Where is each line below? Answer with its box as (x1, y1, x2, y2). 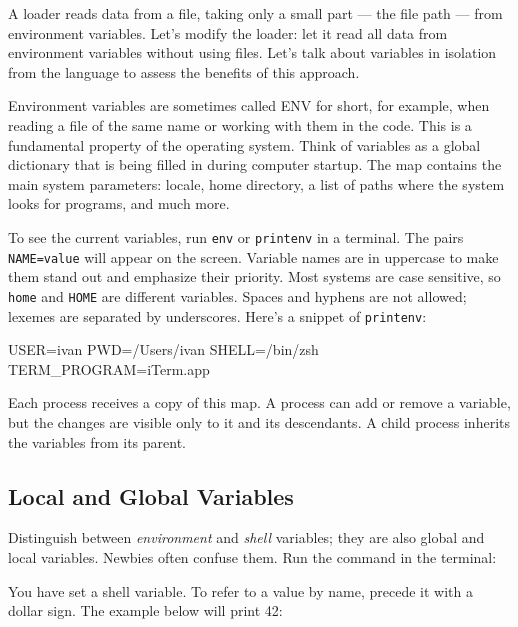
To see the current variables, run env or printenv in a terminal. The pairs (8, 226, 464, 247)
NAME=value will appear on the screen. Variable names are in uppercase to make (8, 246, 499, 267)
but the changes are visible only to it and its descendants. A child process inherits (8, 411, 510, 432)
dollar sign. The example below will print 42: (8, 600, 283, 621)
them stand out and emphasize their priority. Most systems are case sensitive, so (8, 266, 501, 287)
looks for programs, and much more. (8, 193, 230, 214)
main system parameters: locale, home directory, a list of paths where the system (8, 173, 505, 194)
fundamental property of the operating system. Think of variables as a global (8, 134, 481, 155)
